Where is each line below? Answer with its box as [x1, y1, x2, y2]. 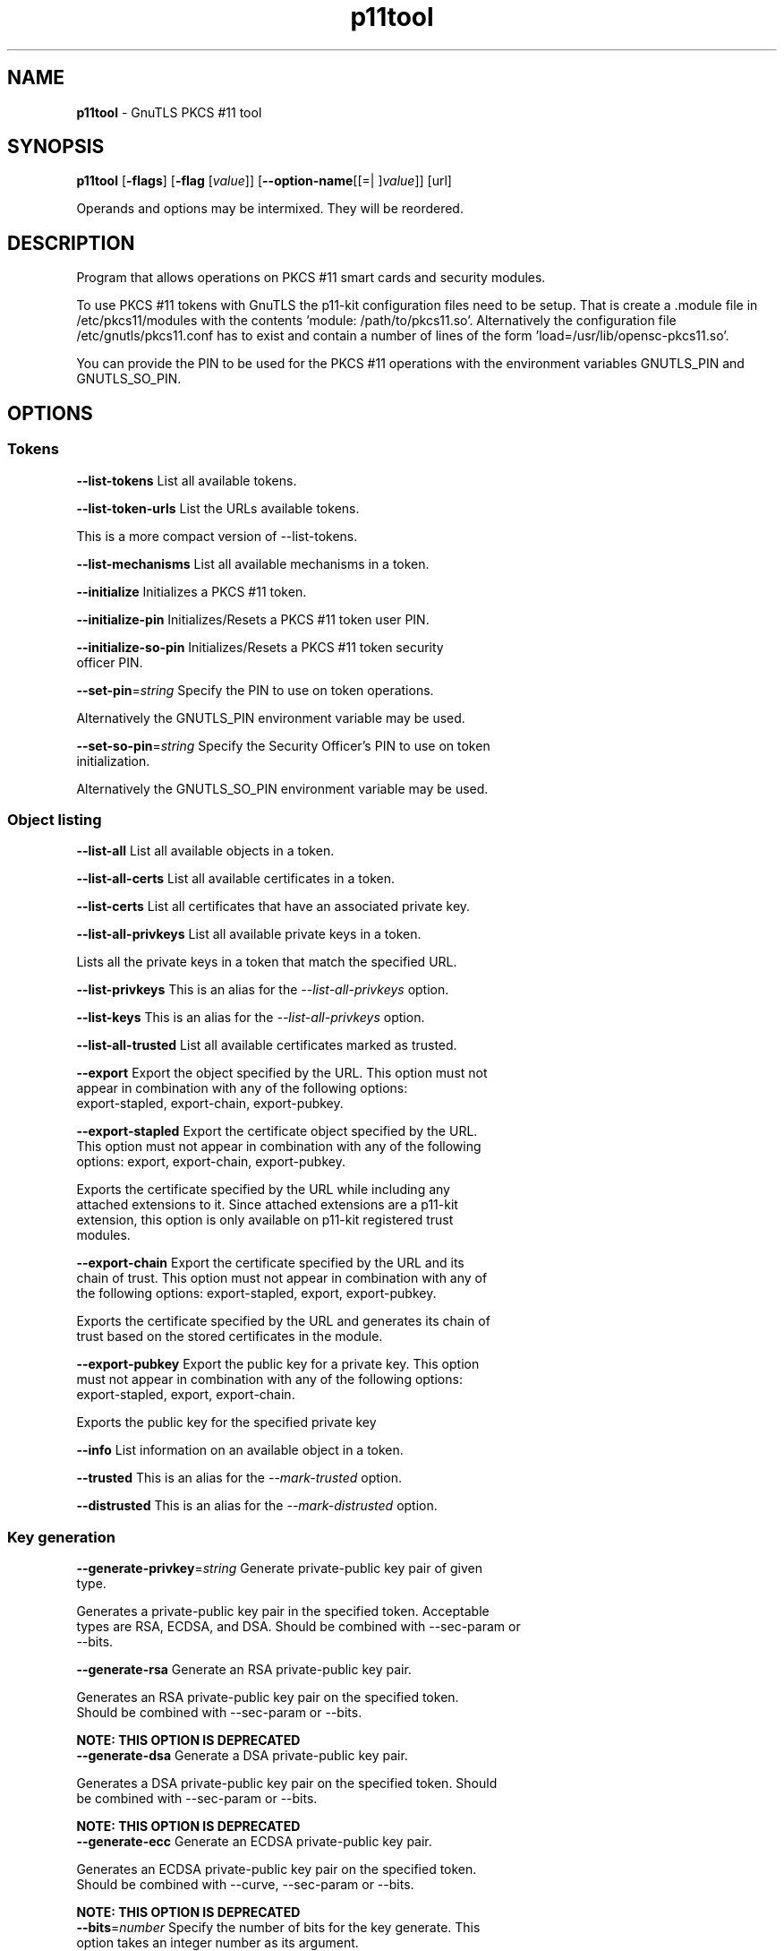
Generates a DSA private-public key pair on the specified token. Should [76, 1775, 498, 1791]
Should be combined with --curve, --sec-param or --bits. [76, 1877, 414, 1892]
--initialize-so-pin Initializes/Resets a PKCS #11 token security [76, 639, 444, 655]
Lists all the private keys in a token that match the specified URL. [76, 954, 457, 970]
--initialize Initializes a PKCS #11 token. [76, 583, 307, 599]
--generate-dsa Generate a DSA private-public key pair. [76, 1748, 408, 1763]
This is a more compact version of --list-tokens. [76, 528, 358, 544]
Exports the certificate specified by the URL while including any [76, 1182, 450, 1198]
